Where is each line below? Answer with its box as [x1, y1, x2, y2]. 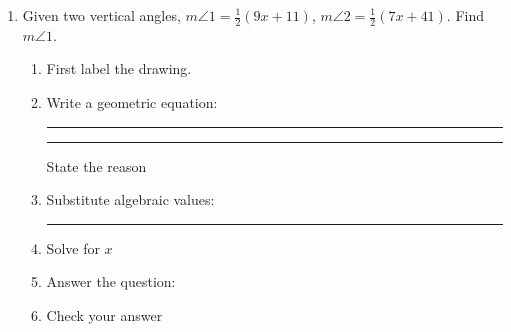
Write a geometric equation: [46, 92, 218, 113]
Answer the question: [46, 271, 176, 292]
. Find [446, 5, 485, 25]
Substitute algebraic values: [46, 189, 215, 210]
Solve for [46, 237, 100, 258]
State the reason [46, 155, 147, 176]
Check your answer [46, 304, 163, 325]
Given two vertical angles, [22, 5, 181, 25]
